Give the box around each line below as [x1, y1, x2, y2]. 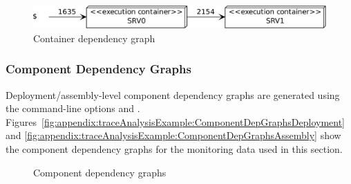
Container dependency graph [33, 30, 155, 45]
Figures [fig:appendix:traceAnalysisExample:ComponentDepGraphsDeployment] [6, 114, 345, 129]
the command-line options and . [6, 101, 140, 116]
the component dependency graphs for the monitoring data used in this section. [6, 141, 343, 156]
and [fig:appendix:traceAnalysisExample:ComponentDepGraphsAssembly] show [6, 128, 341, 142]
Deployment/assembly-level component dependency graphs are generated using [6, 87, 340, 102]
